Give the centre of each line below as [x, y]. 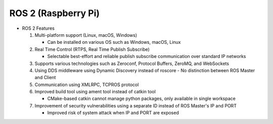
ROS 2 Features [38, 28]
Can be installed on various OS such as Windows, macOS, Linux [114, 42]
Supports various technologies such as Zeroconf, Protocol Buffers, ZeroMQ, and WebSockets [132, 64]
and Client [45, 78]
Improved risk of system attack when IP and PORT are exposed [113, 113]
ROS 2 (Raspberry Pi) [55, 13]
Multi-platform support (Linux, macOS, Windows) [86, 35]
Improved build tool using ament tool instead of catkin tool [95, 92]
